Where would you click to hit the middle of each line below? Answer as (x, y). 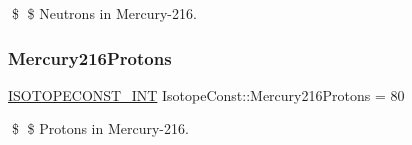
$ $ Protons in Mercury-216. (100, 128)
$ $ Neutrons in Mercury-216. (104, 13)
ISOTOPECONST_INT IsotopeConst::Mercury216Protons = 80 (206, 94)
